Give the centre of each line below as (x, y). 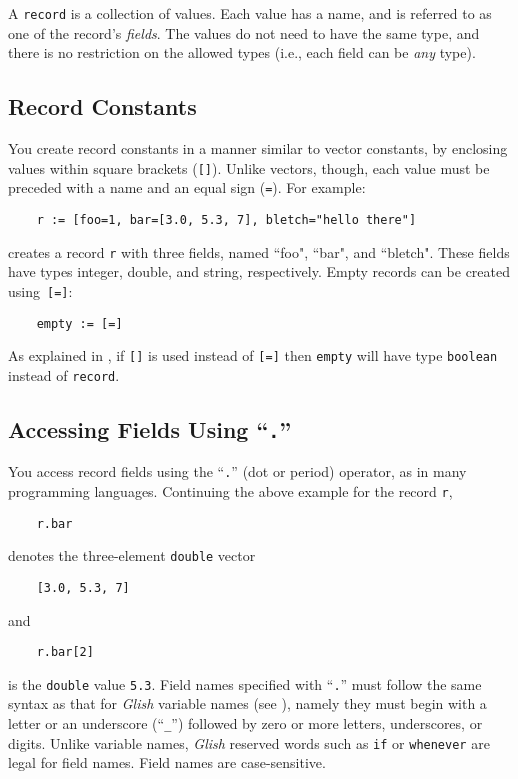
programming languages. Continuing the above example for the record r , (230, 490)
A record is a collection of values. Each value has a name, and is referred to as (250, 13)
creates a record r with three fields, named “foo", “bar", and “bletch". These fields (259, 251)
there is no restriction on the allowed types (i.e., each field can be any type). (242, 52)
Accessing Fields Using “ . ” (150, 428)
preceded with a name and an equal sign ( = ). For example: (187, 187)
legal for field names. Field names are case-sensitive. (167, 762)
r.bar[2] (65, 652)
